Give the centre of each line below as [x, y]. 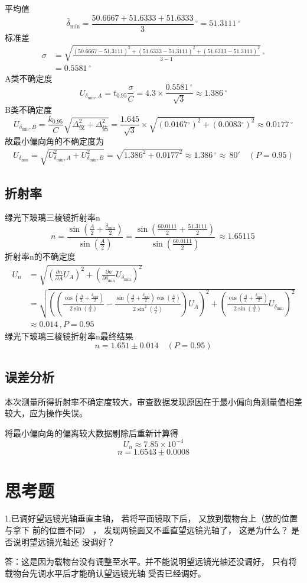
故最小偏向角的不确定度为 [54, 140]
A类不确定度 [29, 78]
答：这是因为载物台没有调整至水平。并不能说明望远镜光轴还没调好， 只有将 [151, 561]
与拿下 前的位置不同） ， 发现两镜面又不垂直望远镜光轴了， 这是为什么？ [147, 530]
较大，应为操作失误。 [46, 413]
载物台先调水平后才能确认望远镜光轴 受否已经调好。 [105, 573]
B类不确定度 [28, 109]
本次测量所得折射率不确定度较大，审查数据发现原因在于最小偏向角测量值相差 [153, 401]
